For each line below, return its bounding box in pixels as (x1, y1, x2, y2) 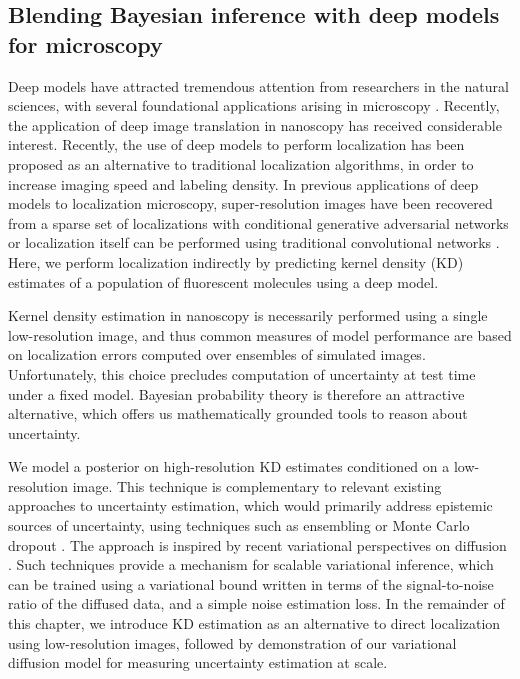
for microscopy (8, 28, 163, 59)
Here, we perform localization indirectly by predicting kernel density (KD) (8, 251, 464, 272)
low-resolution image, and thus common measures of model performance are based (8, 324, 512, 345)
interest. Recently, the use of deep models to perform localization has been (8, 134, 465, 155)
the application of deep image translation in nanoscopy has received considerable (8, 114, 502, 135)
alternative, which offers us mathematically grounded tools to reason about (8, 403, 468, 424)
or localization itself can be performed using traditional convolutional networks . (8, 232, 500, 253)
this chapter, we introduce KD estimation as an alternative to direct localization (8, 613, 501, 634)
